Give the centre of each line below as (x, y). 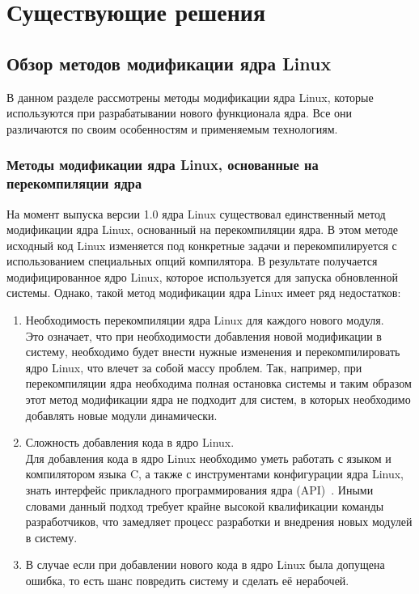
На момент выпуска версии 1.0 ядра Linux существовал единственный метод (196, 213)
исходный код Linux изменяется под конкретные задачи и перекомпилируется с (202, 245)
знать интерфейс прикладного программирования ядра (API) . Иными (199, 490)
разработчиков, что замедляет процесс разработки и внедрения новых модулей (219, 522)
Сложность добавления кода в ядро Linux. (130, 442)
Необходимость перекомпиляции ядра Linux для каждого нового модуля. (205, 320)
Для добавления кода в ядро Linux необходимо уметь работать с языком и (208, 458)
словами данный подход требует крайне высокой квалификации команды (205, 505)
